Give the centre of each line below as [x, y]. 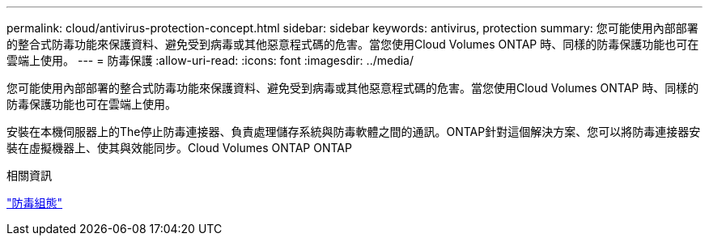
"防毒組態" [35, 203]
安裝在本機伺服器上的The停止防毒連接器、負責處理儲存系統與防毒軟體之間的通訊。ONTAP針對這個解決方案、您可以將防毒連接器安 [354, 132]
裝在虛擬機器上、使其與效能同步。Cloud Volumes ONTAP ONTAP [179, 148]
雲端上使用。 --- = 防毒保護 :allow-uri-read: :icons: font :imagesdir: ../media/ [210, 60]
